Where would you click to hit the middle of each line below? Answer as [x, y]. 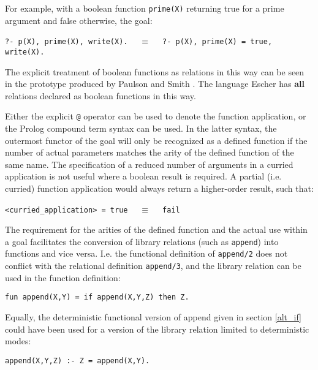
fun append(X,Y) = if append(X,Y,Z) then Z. [97, 297]
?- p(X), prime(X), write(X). [66, 42]
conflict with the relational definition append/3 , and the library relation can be [153, 266]
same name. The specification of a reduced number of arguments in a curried [149, 164]
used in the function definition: [63, 277]
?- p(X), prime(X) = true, [218, 42]
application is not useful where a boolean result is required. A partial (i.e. [143, 176]
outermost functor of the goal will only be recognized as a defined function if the [156, 140]
